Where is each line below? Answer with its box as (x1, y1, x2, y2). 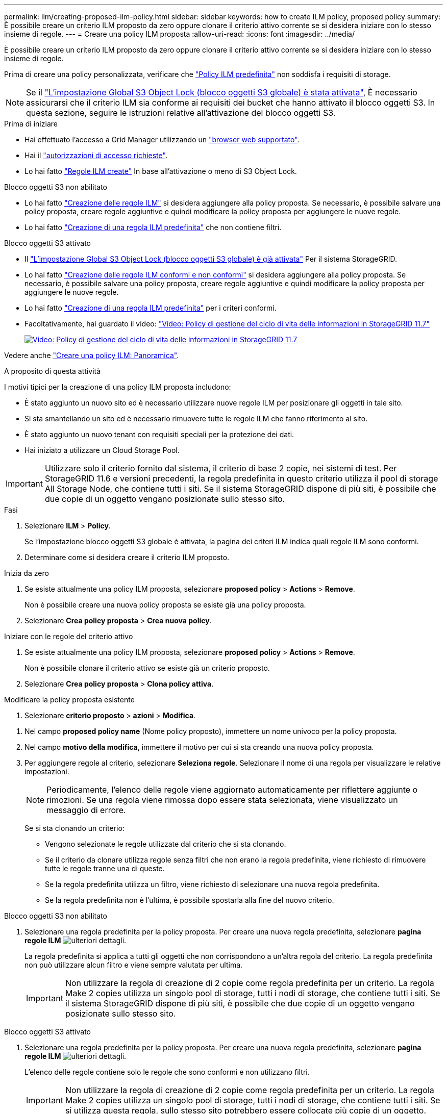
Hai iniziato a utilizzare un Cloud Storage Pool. (24, 446, 180, 454)
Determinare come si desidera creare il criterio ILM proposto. (24, 553, 230, 562)
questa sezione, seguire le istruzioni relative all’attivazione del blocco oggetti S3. (26, 108, 336, 118)
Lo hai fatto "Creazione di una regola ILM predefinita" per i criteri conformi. (24, 303, 277, 312)
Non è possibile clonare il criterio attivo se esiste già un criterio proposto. (24, 664, 270, 672)
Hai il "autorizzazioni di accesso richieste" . (24, 151, 167, 160)
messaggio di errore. (46, 805, 126, 815)
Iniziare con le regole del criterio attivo (4, 632, 133, 641)
